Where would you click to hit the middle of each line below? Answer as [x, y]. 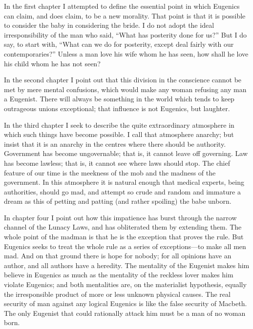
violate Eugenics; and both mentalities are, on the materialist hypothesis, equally [125, 284]
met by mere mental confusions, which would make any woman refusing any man [125, 89]
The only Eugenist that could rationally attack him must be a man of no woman [125, 313]
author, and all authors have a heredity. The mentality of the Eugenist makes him [127, 265]
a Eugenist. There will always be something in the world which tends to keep [119, 99]
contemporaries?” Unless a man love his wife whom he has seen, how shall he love [126, 53]
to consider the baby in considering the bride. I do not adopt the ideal [109, 25]
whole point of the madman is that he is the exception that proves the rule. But [124, 237]
